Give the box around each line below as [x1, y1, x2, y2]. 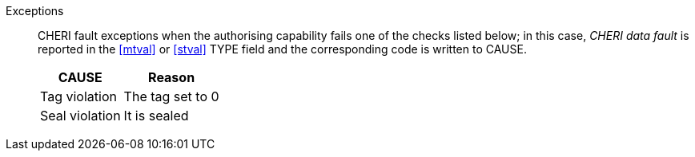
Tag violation [40, 88, 117, 104]
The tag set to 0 [123, 88, 219, 104]
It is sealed [123, 108, 189, 124]
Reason [148, 69, 195, 85]
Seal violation [40, 108, 121, 124]
